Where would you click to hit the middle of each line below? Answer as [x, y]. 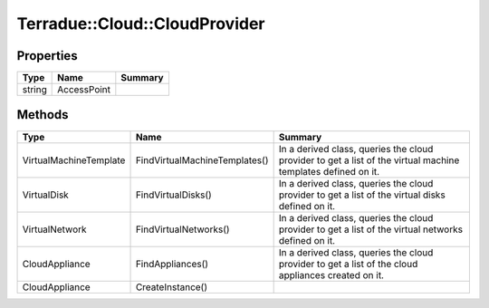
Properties [47, 56]
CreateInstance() [172, 287]
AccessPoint [84, 90]
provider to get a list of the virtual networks [371, 229]
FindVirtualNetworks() [182, 229]
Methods [43, 115]
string [34, 90]
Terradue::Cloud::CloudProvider [141, 24]
